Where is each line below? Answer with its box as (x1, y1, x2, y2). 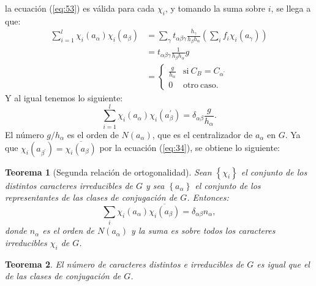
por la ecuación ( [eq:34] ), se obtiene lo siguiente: (99, 141, 280, 154)
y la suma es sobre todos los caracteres (131, 224, 276, 237)
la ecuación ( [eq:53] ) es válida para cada (5, 2, 155, 14)
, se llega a (271, 2, 311, 14)
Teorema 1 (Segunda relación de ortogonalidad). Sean (5, 165, 212, 178)
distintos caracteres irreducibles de (5, 179, 133, 191)
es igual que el (257, 257, 310, 270)
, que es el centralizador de (152, 128, 253, 141)
